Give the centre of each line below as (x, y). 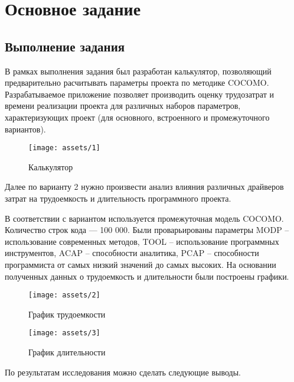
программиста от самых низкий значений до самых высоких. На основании (141, 264)
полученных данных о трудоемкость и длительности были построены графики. (147, 276)
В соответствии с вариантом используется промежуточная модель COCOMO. (144, 218)
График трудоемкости (67, 314)
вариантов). (25, 129)
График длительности (67, 352)
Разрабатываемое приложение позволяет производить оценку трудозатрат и (139, 94)
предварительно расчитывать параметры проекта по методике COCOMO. (137, 82)
